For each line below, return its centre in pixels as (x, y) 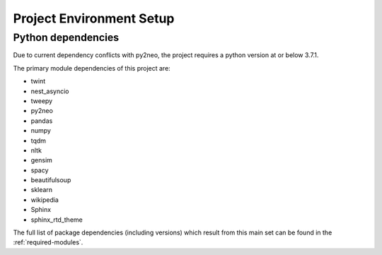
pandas (42, 121)
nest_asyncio (50, 91)
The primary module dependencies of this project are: (92, 68)
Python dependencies (66, 37)
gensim (42, 160)
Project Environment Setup (94, 18)
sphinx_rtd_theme (57, 220)
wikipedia (45, 200)
